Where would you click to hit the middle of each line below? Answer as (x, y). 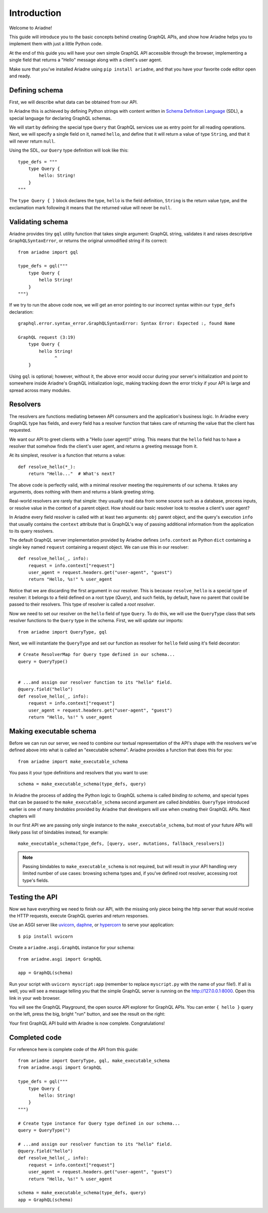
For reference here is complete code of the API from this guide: (74, 1049)
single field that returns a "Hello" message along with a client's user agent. (86, 60)
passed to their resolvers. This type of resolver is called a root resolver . (82, 604)
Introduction (35, 13)
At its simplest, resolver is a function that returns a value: (67, 455)
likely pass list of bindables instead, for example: (59, 832)
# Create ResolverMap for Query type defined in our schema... (97, 654)
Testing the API (33, 897)
